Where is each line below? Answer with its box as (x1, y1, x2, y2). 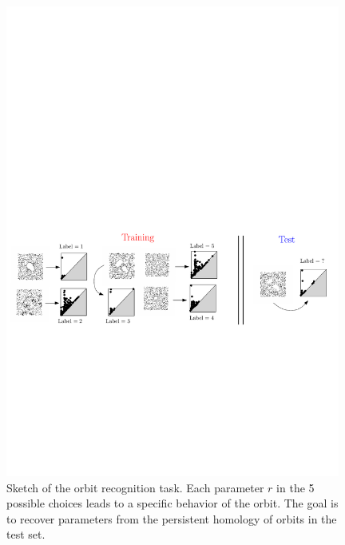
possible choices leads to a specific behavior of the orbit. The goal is (6, 495, 339, 511)
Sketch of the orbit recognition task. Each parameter (6, 479, 264, 495)
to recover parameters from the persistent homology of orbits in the (6, 510, 337, 527)
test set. (6, 526, 46, 543)
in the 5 (276, 479, 315, 495)
